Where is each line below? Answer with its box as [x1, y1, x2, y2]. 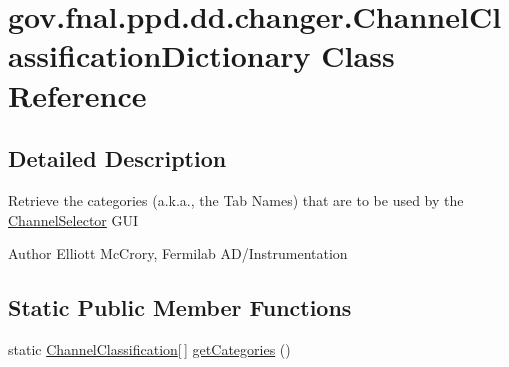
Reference [8, 74, 147, 115]
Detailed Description [8, 143, 227, 174]
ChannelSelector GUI [8, 209, 139, 230]
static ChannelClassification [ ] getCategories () [8, 338, 291, 359]
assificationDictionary [8, 35, 311, 76]
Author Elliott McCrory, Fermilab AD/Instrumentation [8, 243, 348, 264]
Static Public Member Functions [8, 292, 352, 323]
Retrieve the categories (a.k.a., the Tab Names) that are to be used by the [8, 189, 464, 210]
